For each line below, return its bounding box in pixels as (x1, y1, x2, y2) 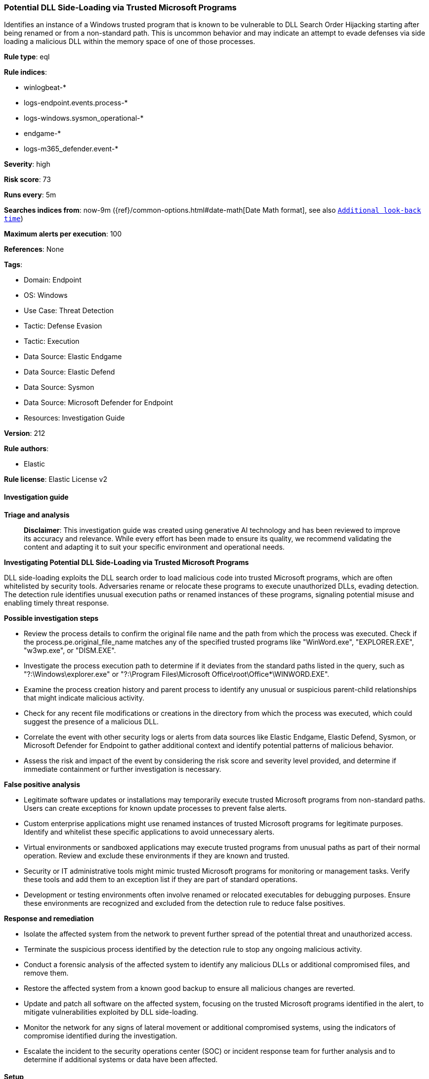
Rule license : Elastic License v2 (4, 475, 107, 484)
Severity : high (4, 160, 50, 169)
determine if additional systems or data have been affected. (24, 1055, 218, 1064)
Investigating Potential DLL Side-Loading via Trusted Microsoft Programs (4, 558, 249, 566)
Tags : (4, 260, 23, 269)
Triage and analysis (4, 510, 70, 519)
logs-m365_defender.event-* (24, 144, 119, 153)
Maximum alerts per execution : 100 (4, 230, 122, 238)
